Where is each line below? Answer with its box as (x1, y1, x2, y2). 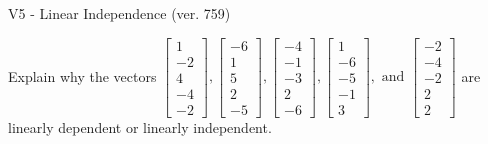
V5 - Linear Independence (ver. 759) (8, 3, 231, 23)
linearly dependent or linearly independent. (8, 116, 272, 137)
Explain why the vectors (8, 65, 157, 86)
